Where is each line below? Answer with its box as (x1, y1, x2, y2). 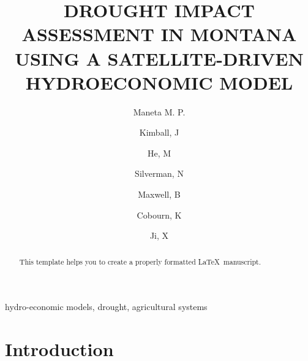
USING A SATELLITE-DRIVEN (15, 45, 304, 71)
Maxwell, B (138, 188, 181, 201)
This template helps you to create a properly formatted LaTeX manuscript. (19, 256, 261, 266)
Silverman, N (135, 167, 184, 180)
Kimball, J (139, 126, 179, 139)
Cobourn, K (137, 208, 182, 221)
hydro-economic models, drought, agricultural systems (5, 300, 208, 313)
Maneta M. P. (133, 105, 186, 118)
